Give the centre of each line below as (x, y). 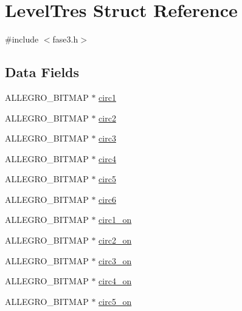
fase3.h (65, 39)
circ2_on (115, 240)
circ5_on (115, 301)
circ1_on (115, 220)
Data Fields (42, 72)
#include (22, 39)
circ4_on (115, 281)
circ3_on (115, 260)
